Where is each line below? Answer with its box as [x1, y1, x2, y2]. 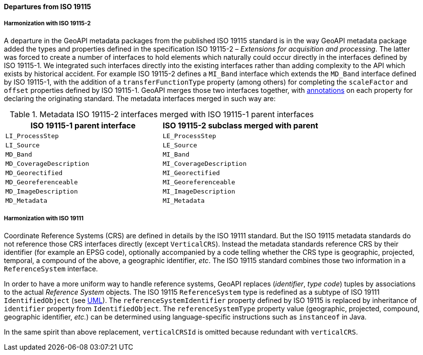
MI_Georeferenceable [163, 178, 235, 186]
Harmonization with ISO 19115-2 [4, 20, 91, 27]
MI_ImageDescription [163, 187, 235, 195]
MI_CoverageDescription [163, 160, 247, 167]
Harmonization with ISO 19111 [4, 215, 84, 222]
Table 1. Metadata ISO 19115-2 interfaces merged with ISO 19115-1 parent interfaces [10, 109, 314, 119]
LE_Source [163, 141, 197, 149]
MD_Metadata [5, 196, 48, 204]
